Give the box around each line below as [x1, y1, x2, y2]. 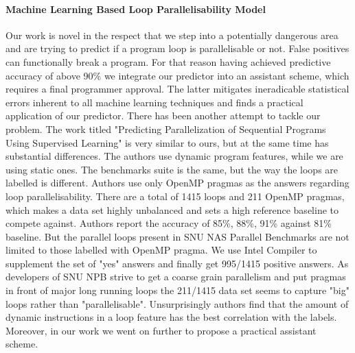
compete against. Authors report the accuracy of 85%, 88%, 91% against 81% [5, 216, 332, 230]
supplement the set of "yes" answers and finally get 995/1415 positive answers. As [5, 256, 349, 270]
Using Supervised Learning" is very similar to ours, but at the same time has [5, 135, 329, 149]
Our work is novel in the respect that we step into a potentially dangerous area [5, 27, 339, 42]
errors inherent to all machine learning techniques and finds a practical [5, 95, 304, 109]
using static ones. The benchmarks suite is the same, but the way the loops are [5, 162, 339, 176]
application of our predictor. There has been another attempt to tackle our [5, 108, 321, 123]
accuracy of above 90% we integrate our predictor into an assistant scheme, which [5, 68, 350, 82]
